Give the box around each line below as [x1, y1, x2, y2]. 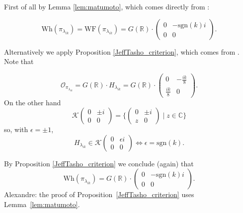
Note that [4, 56, 34, 67]
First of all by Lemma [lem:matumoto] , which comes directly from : [4, 1, 210, 11]
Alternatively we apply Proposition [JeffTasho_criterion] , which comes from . [4, 46, 240, 57]
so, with [4, 124, 28, 135]
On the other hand [4, 97, 61, 107]
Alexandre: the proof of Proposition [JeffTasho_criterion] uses [4, 189, 194, 200]
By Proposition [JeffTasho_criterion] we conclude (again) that [4, 158, 194, 168]
